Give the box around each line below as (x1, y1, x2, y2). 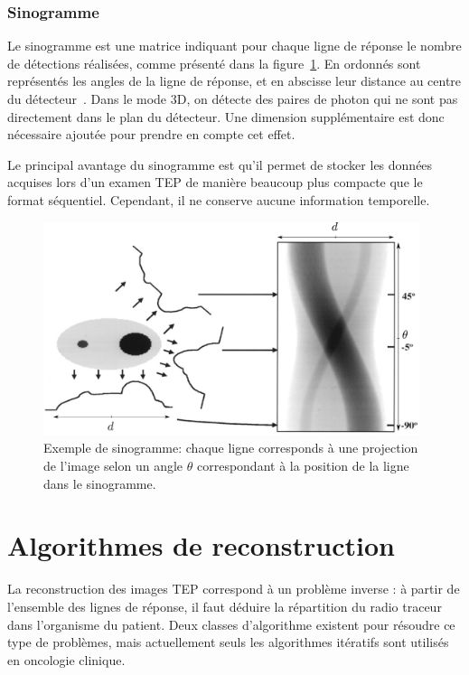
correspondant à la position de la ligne (196, 456, 409, 475)
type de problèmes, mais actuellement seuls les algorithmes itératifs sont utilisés (7, 633, 449, 652)
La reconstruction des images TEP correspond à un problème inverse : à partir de (7, 579, 460, 598)
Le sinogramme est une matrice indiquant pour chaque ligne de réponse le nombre (7, 36, 462, 55)
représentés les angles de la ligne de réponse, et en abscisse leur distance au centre (7, 71, 462, 90)
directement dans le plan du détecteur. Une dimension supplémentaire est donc (7, 107, 445, 126)
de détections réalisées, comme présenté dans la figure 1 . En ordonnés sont (7, 53, 421, 72)
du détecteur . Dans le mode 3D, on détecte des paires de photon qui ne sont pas (7, 89, 458, 108)
